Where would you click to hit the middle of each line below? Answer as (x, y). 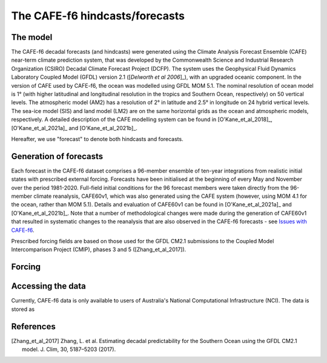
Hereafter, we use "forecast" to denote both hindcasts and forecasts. (97, 139)
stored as (23, 309)
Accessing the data (48, 286)
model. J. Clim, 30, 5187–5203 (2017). (69, 349)
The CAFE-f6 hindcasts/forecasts (98, 16)
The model (32, 37)
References (33, 326)
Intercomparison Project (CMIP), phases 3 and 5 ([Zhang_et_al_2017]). (99, 250)
